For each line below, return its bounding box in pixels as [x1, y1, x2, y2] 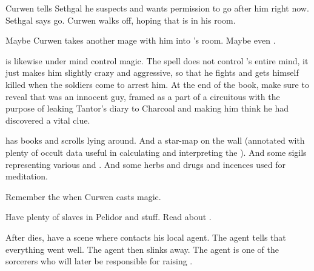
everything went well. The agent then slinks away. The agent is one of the [5, 243, 279, 255]
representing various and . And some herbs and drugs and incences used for [5, 158, 286, 170]
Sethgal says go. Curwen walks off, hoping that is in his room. [5, 13, 236, 26]
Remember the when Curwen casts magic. [5, 190, 161, 202]
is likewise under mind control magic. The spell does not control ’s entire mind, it [5, 54, 309, 67]
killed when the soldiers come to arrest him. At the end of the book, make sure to [5, 78, 309, 90]
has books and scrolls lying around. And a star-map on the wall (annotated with [5, 134, 305, 147]
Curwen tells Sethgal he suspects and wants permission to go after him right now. [5, 2, 309, 14]
